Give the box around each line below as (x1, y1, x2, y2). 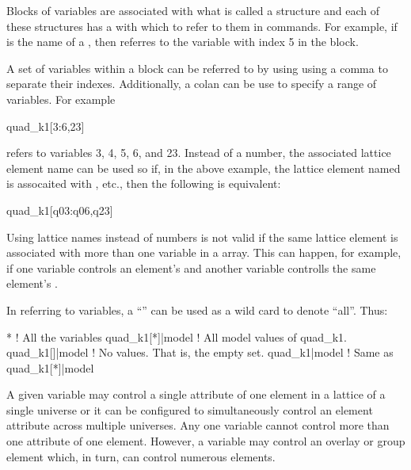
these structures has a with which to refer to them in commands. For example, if (6, 17, 398, 34)
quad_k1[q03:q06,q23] (6, 201, 113, 218)
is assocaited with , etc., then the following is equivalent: (6, 175, 281, 192)
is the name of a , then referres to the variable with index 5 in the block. (6, 33, 359, 50)
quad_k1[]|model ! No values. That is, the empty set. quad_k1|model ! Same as (6, 344, 394, 361)
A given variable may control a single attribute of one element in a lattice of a (6, 386, 386, 403)
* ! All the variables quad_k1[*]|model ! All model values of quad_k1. (6, 328, 347, 345)
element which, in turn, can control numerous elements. (6, 448, 276, 464)
